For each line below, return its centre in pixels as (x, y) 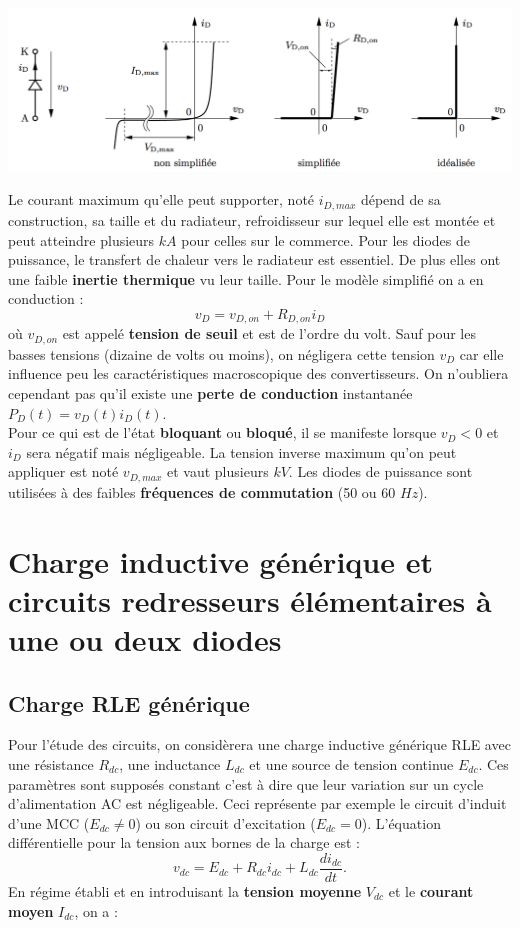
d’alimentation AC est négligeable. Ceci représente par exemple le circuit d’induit (257, 803)
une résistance (51, 763)
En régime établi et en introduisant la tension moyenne (185, 891)
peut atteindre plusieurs (81, 239)
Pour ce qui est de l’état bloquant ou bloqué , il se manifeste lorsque (222, 432)
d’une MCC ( (49, 822)
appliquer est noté (63, 471)
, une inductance (170, 763)
